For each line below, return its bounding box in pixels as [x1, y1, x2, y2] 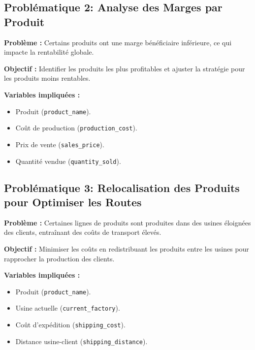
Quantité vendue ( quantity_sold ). [15, 156, 121, 166]
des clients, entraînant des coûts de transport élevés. [4, 227, 161, 237]
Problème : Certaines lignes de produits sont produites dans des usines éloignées [4, 217, 251, 227]
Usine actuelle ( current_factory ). [15, 303, 120, 313]
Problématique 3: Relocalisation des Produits [4, 180, 240, 195]
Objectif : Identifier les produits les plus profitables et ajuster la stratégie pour [4, 63, 245, 73]
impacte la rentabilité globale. [4, 47, 94, 57]
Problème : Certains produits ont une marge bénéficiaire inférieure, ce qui [4, 37, 232, 47]
